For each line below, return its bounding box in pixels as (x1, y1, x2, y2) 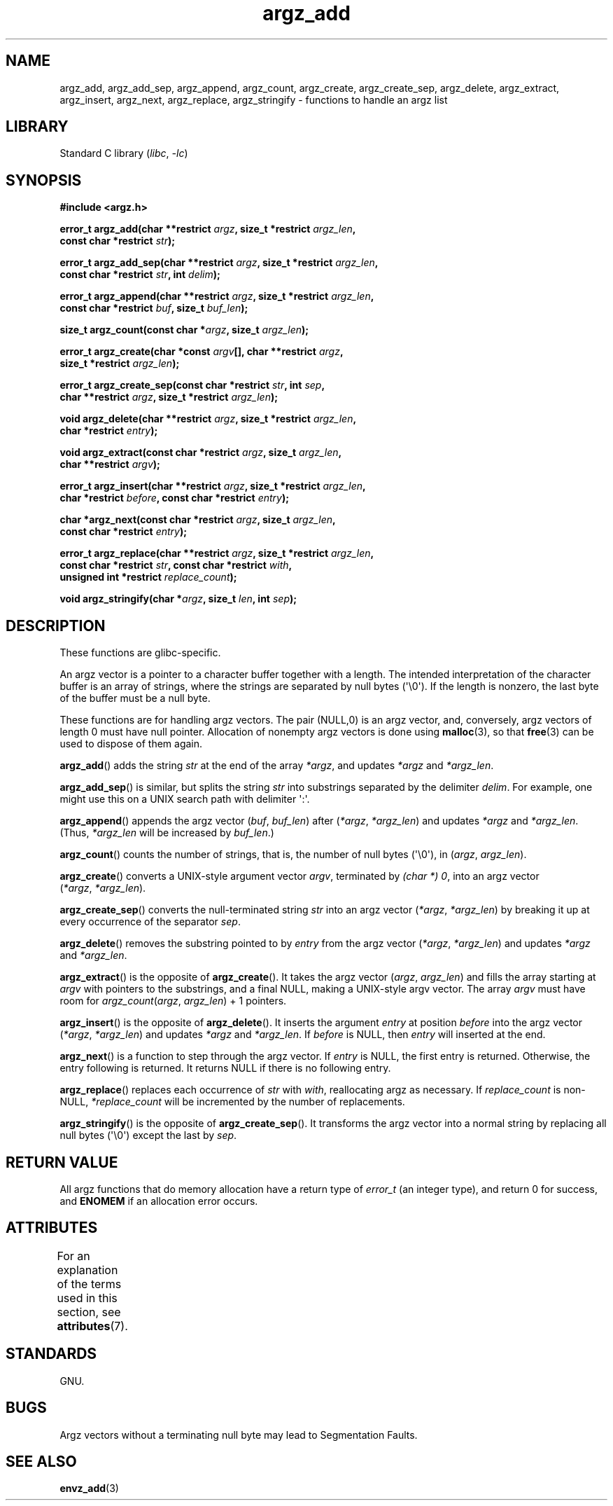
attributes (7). (57, 1318, 128, 1333)
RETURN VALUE (6, 1153, 118, 1171)
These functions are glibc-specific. (59, 647, 221, 659)
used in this (57, 1290, 118, 1305)
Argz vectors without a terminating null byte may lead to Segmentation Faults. (59, 1428, 418, 1441)
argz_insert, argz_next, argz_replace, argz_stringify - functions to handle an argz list (59, 93, 448, 106)
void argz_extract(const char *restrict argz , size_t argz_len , (59, 446, 342, 459)
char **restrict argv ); (59, 458, 160, 471)
